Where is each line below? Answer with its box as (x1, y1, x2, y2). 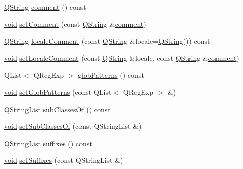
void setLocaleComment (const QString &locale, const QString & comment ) (4, 52, 239, 63)
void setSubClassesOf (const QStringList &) (4, 121, 142, 131)
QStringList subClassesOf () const (4, 104, 111, 114)
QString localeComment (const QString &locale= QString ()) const (4, 36, 210, 46)
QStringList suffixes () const (4, 138, 92, 148)
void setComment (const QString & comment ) (4, 18, 146, 29)
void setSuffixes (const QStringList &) (4, 155, 123, 165)
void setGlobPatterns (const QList (4, 86, 112, 97)
